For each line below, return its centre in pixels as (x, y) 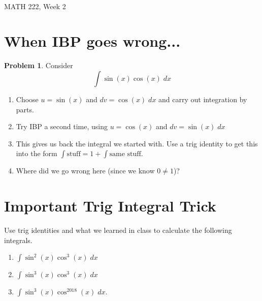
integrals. (18, 240)
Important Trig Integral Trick (110, 206)
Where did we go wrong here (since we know (85, 171)
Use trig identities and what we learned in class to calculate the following (118, 230)
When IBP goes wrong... (92, 41)
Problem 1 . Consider (39, 65)
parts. (25, 109)
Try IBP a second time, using (62, 126)
